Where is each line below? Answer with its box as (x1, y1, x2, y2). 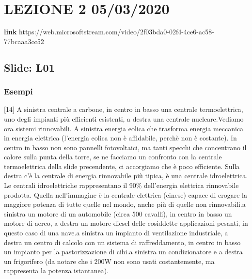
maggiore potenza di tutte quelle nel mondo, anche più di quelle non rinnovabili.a (4, 199, 246, 209)
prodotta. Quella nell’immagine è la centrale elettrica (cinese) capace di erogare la (4, 189, 247, 200)
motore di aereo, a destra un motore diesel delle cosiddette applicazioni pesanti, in (4, 218, 248, 228)
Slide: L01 (4, 60, 55, 75)
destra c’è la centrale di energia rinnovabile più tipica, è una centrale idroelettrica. (4, 170, 248, 181)
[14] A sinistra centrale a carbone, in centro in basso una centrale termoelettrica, (4, 104, 243, 114)
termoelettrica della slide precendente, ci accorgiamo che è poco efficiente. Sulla (4, 161, 240, 171)
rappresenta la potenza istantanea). (4, 265, 109, 276)
